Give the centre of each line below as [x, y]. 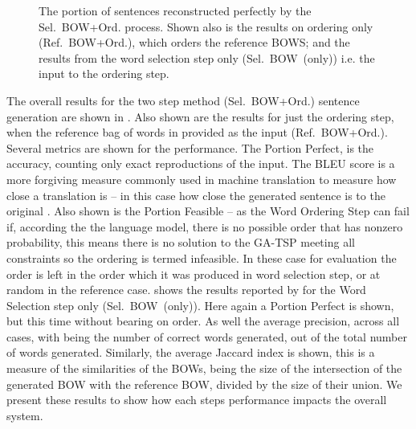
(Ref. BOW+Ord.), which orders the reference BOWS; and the [194, 42]
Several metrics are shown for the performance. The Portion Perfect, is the [190, 147]
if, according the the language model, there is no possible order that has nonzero [205, 226]
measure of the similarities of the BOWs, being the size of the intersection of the [204, 368]
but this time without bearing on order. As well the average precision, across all [203, 321]
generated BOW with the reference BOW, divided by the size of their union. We [204, 384]
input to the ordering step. [104, 74]
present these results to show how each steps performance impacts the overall [197, 400]
